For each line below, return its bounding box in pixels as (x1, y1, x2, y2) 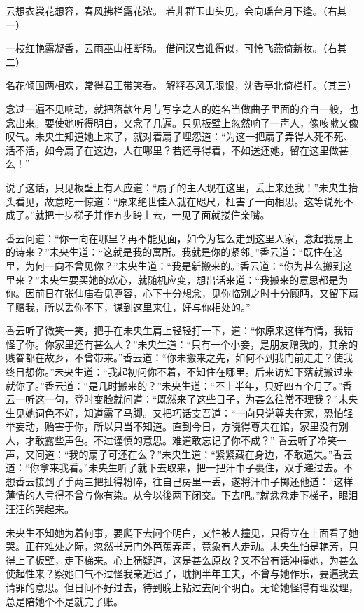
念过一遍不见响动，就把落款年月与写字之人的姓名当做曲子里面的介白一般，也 (6, 101, 358, 116)
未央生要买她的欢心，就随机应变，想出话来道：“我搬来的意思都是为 (39, 272, 349, 287)
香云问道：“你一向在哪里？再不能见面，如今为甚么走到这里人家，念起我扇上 (6, 230, 353, 245)
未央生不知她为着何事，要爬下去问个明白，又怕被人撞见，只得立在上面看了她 (6, 525, 358, 539)
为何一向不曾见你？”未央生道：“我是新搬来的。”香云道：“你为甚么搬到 (24, 258, 343, 273)
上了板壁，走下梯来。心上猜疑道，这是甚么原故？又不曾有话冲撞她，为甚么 (15, 552, 358, 567)
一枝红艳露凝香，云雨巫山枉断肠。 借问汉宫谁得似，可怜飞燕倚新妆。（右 (6, 41, 337, 55)
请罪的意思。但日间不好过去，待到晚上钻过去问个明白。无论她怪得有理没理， (6, 579, 358, 594)
